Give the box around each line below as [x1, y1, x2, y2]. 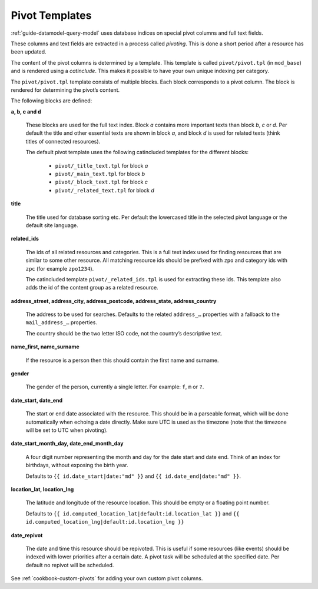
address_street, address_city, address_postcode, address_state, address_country [11, 297, 217, 304]
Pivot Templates [11, 9, 92, 22]
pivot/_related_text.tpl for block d [55, 187, 154, 194]
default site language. [25, 221, 79, 229]
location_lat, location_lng [11, 485, 74, 493]
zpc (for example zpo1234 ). [25, 265, 94, 272]
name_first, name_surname [11, 343, 79, 350]
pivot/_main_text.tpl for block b [55, 171, 145, 178]
